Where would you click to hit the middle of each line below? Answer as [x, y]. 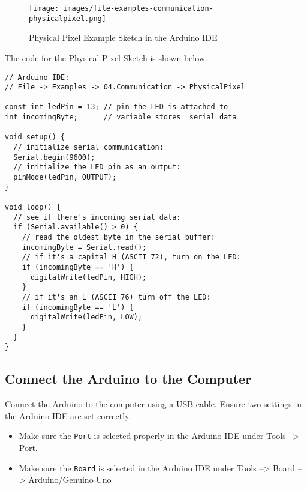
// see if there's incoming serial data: [97, 217]
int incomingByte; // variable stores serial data [121, 117]
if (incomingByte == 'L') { [78, 307]
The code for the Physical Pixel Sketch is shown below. [106, 57]
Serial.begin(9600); [54, 157]
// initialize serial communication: [88, 147]
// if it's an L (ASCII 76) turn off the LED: [116, 297]
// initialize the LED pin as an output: [97, 167]
